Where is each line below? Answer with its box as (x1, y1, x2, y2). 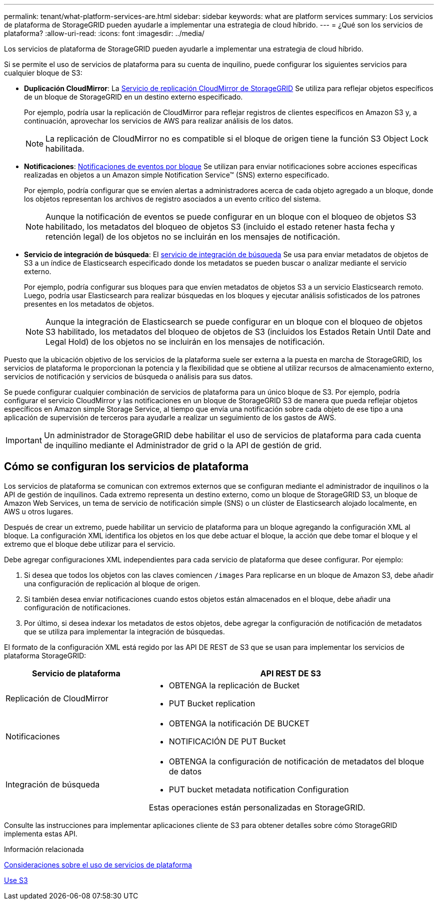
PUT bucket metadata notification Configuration (168, 784, 349, 794)
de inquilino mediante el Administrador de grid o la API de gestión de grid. (43, 440, 322, 450)
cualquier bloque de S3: (4, 69, 82, 77)
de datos (168, 766, 202, 776)
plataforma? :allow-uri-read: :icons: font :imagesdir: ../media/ (4, 29, 204, 38)
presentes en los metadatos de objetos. (24, 300, 154, 308)
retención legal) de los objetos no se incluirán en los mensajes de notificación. (45, 232, 340, 242)
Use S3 (4, 875, 28, 884)
